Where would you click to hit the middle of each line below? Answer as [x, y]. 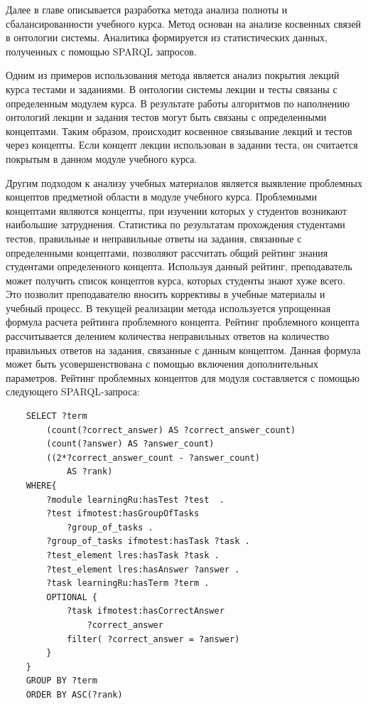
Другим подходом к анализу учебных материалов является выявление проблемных [184, 182]
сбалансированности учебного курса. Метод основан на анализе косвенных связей [184, 23]
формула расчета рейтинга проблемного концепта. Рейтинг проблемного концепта [183, 322]
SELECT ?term [56, 416]
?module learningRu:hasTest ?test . [135, 500]
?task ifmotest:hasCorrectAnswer [145, 611]
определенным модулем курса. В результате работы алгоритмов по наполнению [178, 103]
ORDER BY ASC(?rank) [74, 694]
